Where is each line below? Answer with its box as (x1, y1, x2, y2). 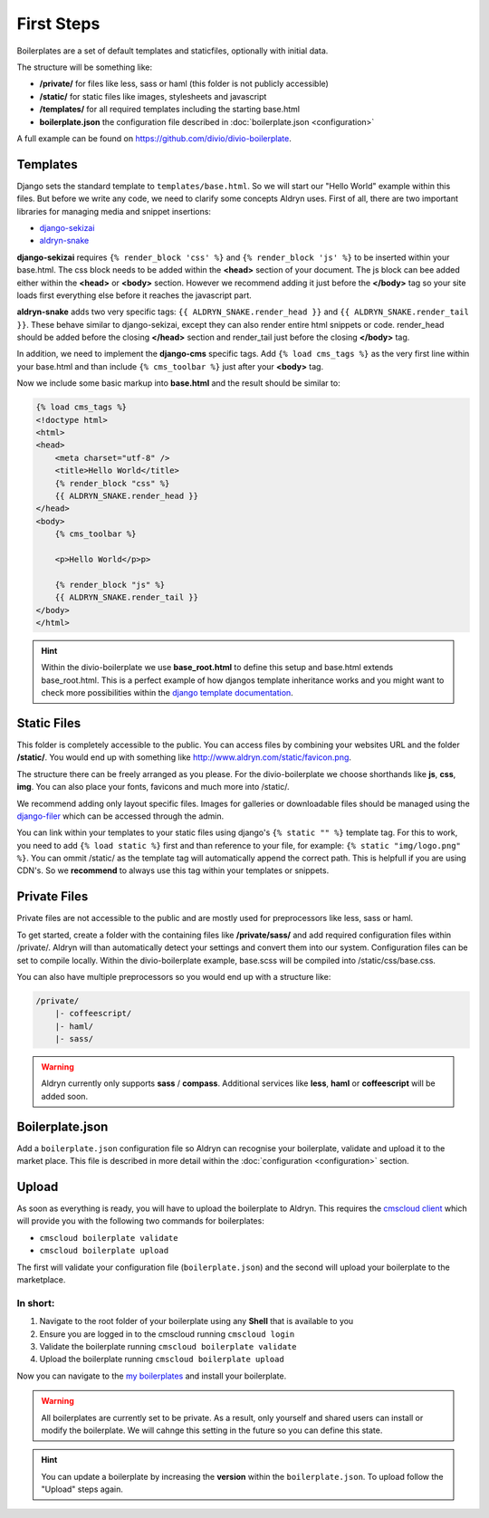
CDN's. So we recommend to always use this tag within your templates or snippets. (16, 865, 330, 876)
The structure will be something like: (16, 62, 153, 72)
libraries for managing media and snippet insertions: (16, 206, 212, 216)
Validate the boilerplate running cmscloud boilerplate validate (39, 1340, 298, 1351)
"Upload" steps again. (41, 1484, 124, 1494)
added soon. (41, 1090, 89, 1101)
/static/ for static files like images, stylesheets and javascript (39, 91, 267, 101)
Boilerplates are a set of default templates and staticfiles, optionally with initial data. (16, 45, 329, 56)
